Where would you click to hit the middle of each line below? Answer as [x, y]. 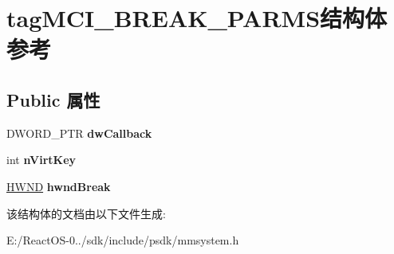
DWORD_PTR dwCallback [79, 133]
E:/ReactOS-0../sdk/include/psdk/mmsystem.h [123, 240]
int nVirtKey [41, 160]
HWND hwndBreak [59, 186]
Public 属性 [53, 99]
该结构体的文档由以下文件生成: [86, 213]
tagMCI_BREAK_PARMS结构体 [197, 18]
